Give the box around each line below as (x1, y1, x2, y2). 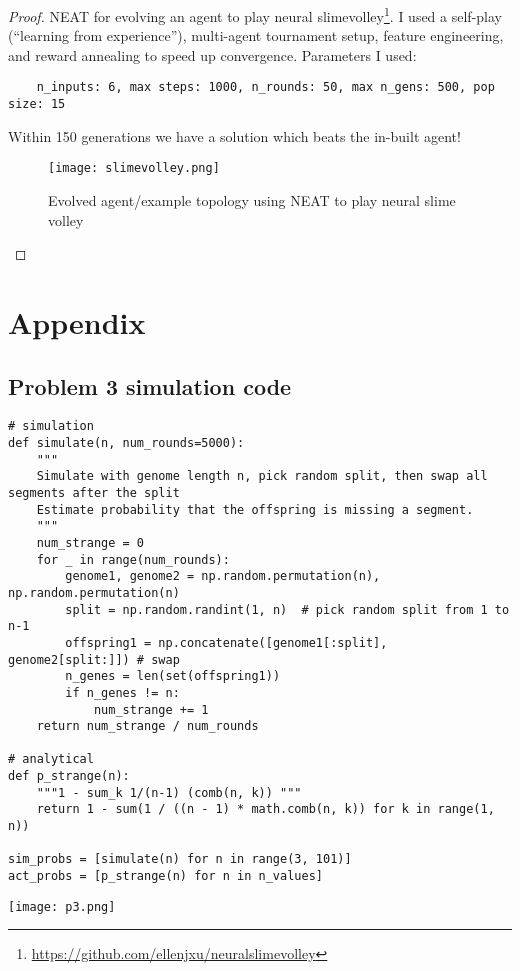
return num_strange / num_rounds (36, 719, 259, 734)
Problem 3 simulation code (8, 370, 292, 401)
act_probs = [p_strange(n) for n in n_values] (8, 869, 323, 884)
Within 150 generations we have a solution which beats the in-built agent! (8, 125, 461, 146)
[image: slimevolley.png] (48, 161, 220, 176)
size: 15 (8, 97, 66, 112)
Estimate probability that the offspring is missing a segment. (36, 502, 474, 517)
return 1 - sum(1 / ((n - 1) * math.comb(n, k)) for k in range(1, (36, 802, 495, 817)
